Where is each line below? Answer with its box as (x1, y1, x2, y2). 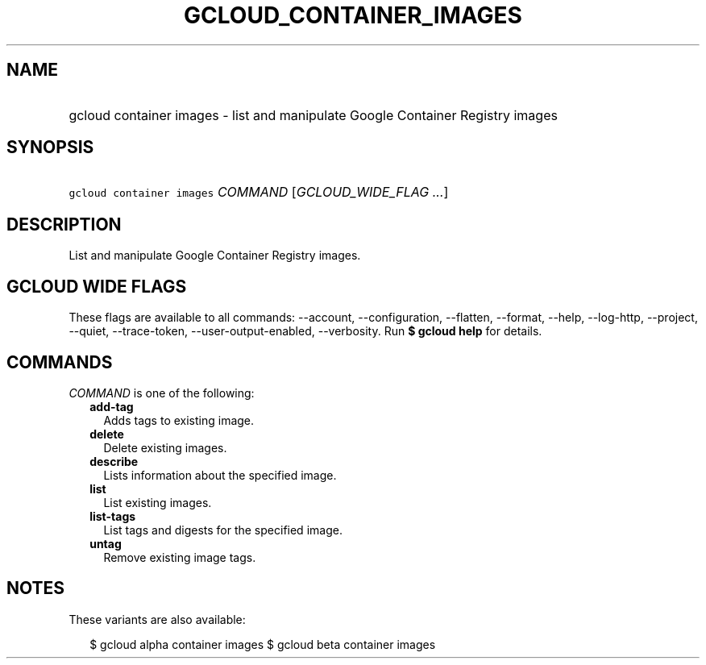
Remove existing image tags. (103, 550, 256, 564)
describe (89, 454, 139, 468)
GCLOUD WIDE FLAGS (6, 276, 187, 297)
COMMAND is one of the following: (69, 385, 255, 400)
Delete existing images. (103, 440, 227, 455)
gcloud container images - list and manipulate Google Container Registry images (69, 106, 558, 123)
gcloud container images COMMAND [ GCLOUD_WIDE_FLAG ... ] (69, 184, 449, 201)
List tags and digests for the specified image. (103, 522, 343, 537)
